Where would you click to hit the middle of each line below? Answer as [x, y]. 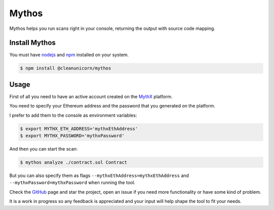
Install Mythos [32, 43]
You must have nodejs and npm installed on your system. [69, 55]
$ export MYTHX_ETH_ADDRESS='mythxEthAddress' [79, 129]
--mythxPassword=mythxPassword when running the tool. [72, 183]
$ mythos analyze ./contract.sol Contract [74, 163]
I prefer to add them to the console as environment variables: [73, 115]
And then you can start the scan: [44, 149]
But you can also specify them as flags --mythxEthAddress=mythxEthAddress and [99, 176]
